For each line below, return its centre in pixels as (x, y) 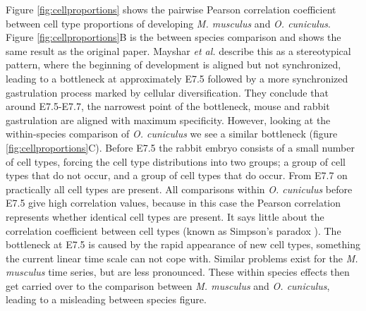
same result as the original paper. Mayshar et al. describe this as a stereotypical (178, 50)
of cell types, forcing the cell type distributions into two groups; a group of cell (176, 161)
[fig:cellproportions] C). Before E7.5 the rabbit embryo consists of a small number (180, 147)
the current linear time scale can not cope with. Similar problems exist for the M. (182, 258)
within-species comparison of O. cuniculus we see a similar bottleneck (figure (172, 134)
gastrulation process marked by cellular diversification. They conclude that (167, 92)
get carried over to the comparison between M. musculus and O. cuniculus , (168, 285)
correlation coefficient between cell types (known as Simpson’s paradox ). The (173, 230)
